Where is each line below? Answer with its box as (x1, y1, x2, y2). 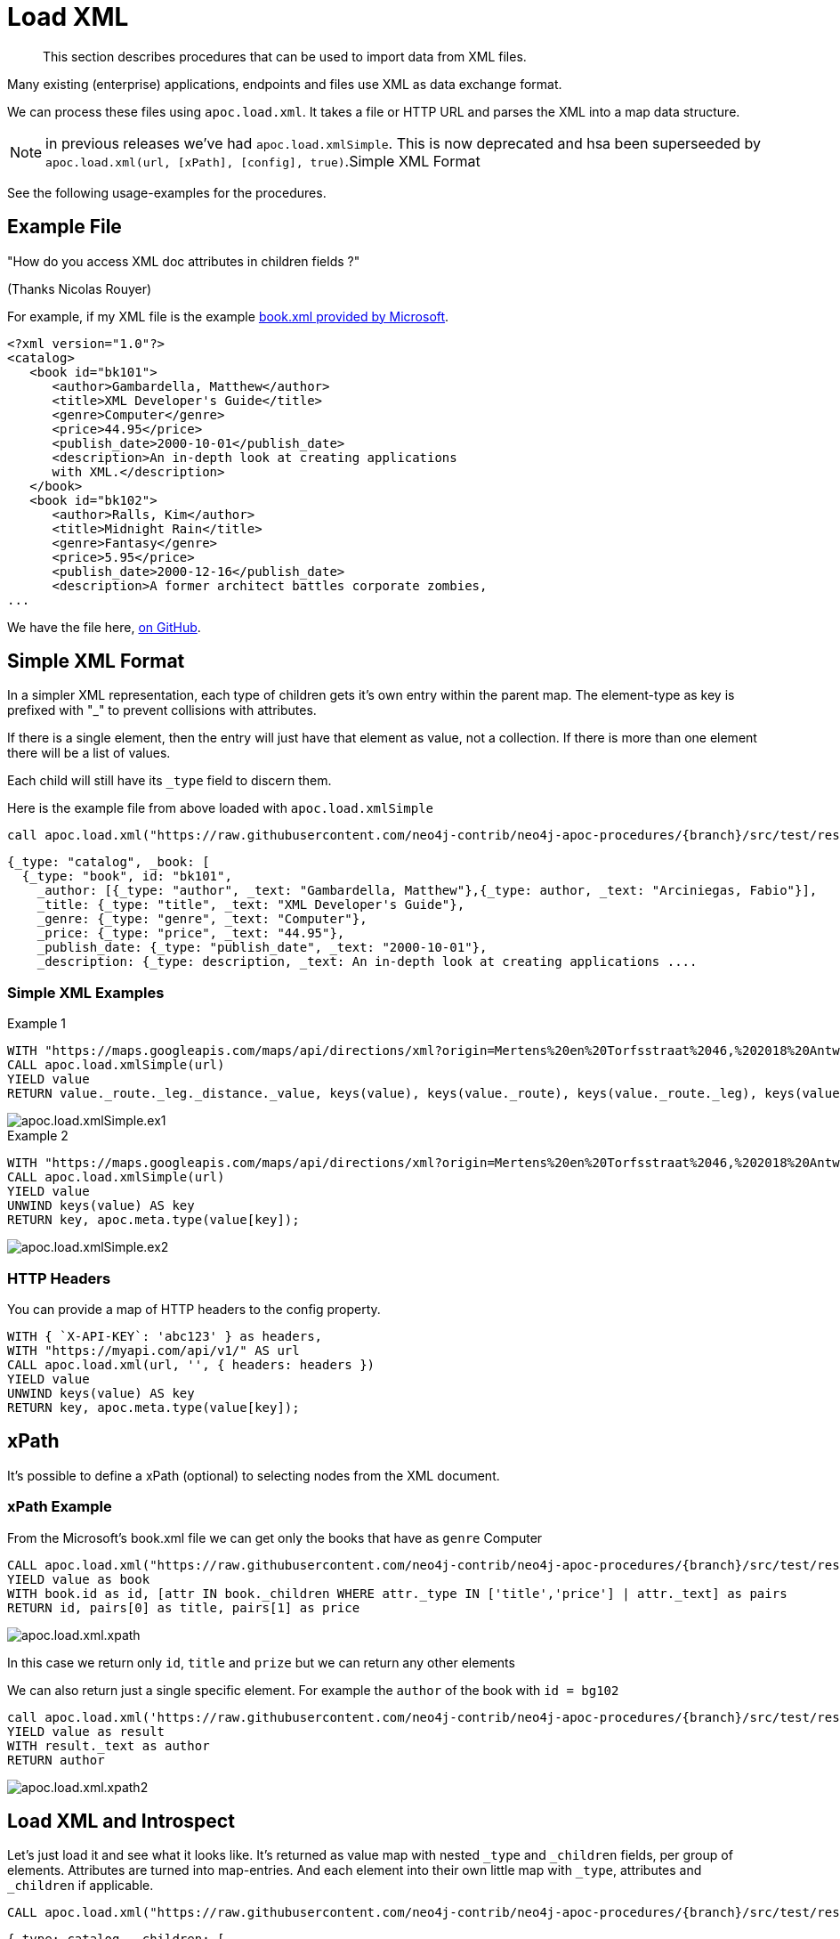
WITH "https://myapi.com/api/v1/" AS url (7, 1343, 300, 1358)
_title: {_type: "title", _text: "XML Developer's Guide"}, (36, 897, 465, 913)
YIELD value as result (7, 1724, 166, 1739)
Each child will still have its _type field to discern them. (7, 773, 332, 789)
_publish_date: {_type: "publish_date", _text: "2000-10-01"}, (36, 940, 488, 955)
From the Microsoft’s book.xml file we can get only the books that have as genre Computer (7, 1529, 543, 1546)
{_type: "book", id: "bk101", (21, 869, 232, 884)
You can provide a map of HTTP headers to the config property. (7, 1301, 381, 1317)
